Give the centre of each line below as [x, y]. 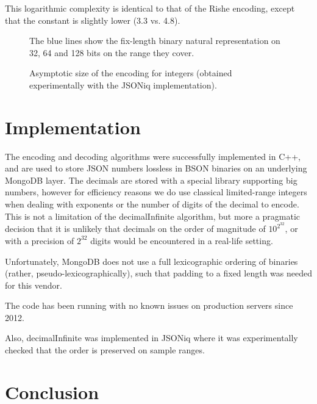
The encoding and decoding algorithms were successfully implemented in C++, [153, 156]
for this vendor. [34, 285]
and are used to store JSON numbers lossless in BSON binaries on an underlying [156, 168]
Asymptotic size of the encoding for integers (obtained [131, 73]
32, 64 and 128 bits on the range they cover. [112, 52]
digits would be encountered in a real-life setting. [182, 240]
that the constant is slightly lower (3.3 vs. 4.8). [93, 20]
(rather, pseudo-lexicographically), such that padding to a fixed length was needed [158, 273]
